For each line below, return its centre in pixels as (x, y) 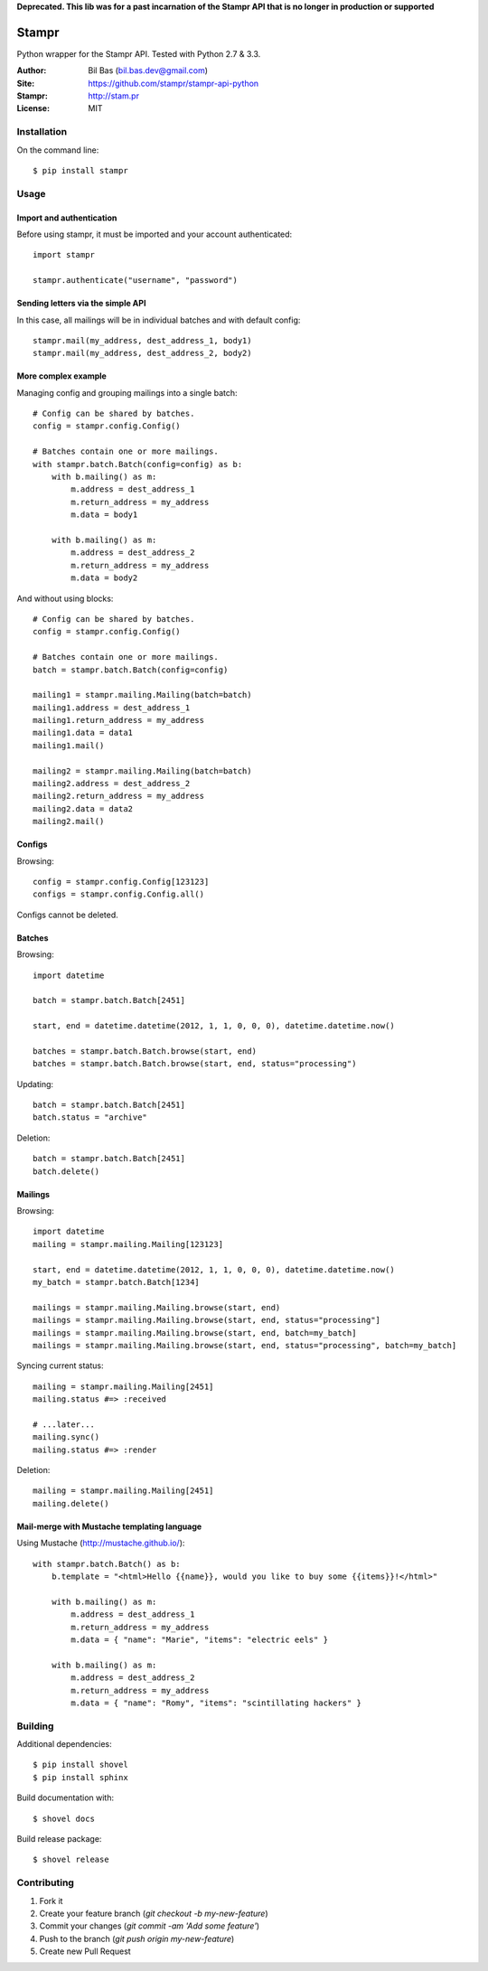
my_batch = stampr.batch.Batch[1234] (117, 1282)
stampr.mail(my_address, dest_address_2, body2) (142, 353)
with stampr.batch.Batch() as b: (107, 1564)
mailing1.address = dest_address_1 (112, 708)
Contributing (45, 1882)
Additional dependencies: (64, 1744)
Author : (32, 70)
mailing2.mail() (69, 821)
